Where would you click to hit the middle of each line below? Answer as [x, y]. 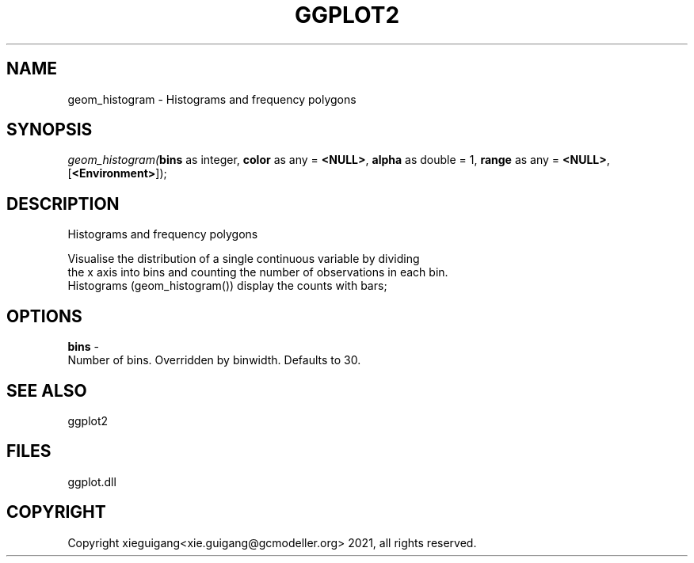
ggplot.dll [92, 481]
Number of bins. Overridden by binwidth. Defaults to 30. [214, 360]
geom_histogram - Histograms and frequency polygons [212, 99]
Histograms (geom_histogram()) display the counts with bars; [227, 286]
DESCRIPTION [63, 204]
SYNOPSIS [50, 130]
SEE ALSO [47, 390]
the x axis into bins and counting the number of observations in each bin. [258, 272]
